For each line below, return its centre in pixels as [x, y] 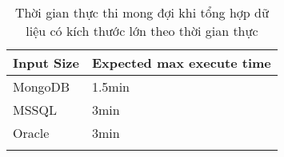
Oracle [31, 133]
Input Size [46, 63]
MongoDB [42, 86]
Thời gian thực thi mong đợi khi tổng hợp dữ [142, 12]
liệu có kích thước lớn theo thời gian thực [142, 31]
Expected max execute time [181, 63]
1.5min [110, 86]
